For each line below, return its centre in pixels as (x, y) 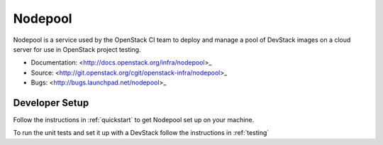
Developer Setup (51, 103)
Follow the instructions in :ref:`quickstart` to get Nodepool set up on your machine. (134, 120)
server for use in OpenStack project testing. (77, 49)
